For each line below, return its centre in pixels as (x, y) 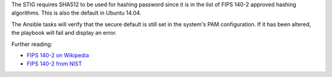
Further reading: (32, 44)
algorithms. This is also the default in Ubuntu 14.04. (76, 13)
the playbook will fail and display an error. (64, 33)
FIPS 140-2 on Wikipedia (58, 55)
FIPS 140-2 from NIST (54, 64)
